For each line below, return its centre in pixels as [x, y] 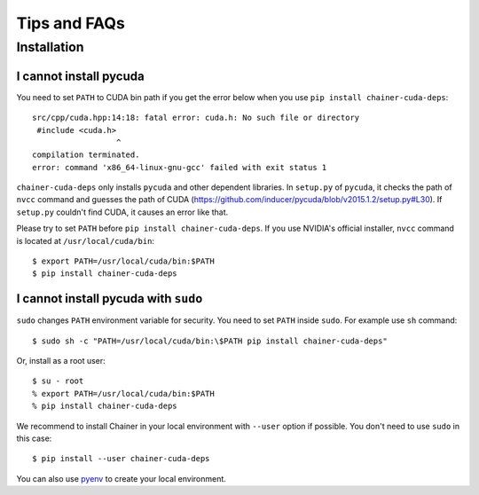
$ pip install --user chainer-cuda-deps [121, 459]
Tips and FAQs [71, 23]
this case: [34, 438]
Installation [50, 47]
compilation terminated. [86, 155]
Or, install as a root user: [61, 361]
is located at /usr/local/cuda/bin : [86, 240]
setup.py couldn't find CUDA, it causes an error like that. [122, 212]
